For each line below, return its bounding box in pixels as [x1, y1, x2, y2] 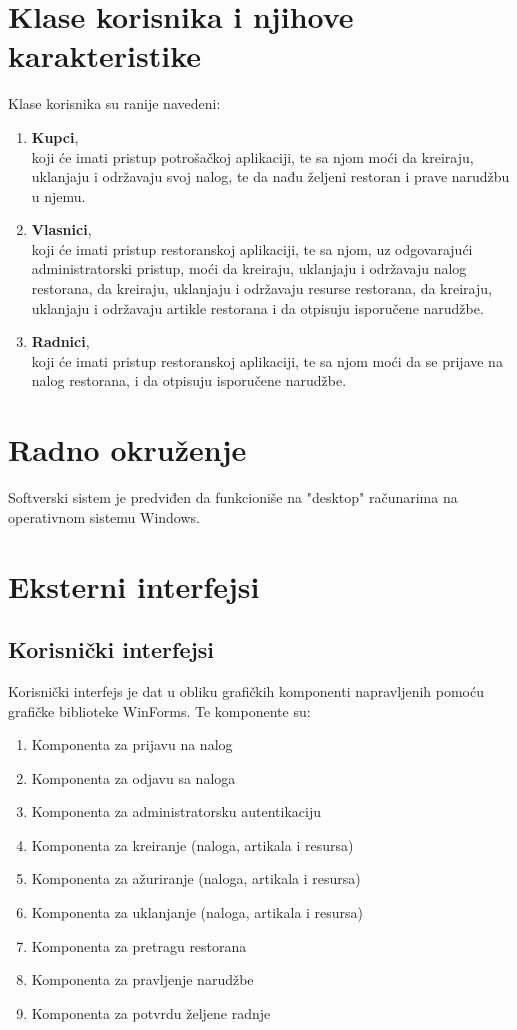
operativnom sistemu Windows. [8, 506, 200, 527]
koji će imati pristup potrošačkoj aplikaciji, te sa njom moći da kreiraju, [31, 146, 474, 167]
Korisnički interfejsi [8, 634, 215, 665]
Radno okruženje [8, 429, 247, 470]
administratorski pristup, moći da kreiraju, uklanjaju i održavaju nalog [31, 258, 467, 279]
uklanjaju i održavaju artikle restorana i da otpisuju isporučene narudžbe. [31, 297, 484, 318]
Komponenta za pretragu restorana [31, 935, 247, 956]
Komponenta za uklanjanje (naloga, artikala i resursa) [31, 902, 364, 923]
